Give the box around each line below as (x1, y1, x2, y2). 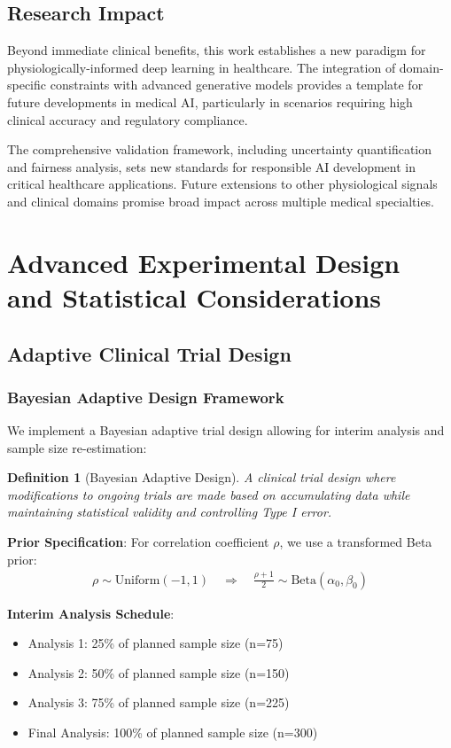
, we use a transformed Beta (279, 533, 432, 551)
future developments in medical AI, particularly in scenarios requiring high (7, 92, 413, 111)
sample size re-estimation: (7, 438, 147, 456)
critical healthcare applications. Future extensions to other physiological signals (7, 175, 438, 193)
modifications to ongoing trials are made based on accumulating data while (7, 485, 410, 503)
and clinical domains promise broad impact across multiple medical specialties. (7, 191, 435, 210)
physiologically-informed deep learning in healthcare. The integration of (7, 58, 396, 76)
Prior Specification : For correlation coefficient (7, 533, 269, 551)
